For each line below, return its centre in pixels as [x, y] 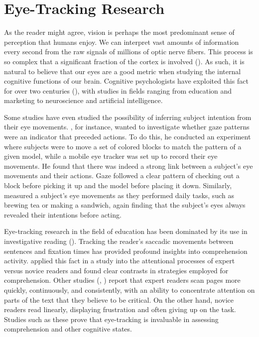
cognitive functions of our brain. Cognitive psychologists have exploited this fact [126, 81]
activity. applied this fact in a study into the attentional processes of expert [120, 261]
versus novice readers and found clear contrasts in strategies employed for [116, 270]
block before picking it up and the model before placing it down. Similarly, [118, 185]
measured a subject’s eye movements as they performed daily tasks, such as [119, 195]
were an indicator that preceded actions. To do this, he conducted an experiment [128, 137]
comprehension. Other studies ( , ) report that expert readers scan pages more [122, 280]
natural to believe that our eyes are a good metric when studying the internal [123, 71]
